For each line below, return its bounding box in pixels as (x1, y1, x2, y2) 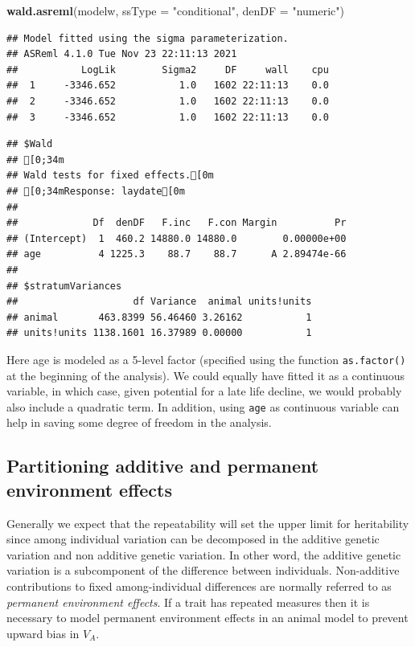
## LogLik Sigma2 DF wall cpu (6, 63, 329, 76)
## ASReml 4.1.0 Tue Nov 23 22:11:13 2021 (6, 48, 237, 60)
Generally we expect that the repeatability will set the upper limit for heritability (6, 514, 409, 531)
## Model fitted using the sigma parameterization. (6, 32, 289, 44)
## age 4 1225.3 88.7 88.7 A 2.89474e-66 (6, 248, 347, 260)
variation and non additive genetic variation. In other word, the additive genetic (6, 546, 401, 563)
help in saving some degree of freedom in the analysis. (6, 414, 272, 431)
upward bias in (6, 624, 80, 641)
